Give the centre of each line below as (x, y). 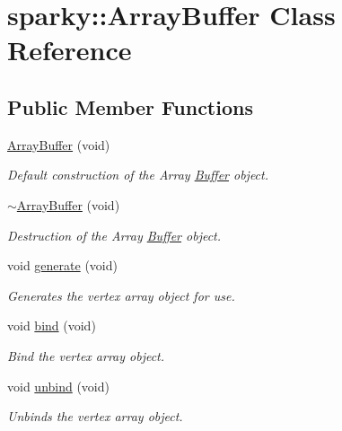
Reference (70, 50)
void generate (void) (62, 265)
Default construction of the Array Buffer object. (138, 175)
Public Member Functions (130, 106)
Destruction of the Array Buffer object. (114, 235)
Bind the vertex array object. (86, 355)
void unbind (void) (58, 386)
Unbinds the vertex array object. (95, 416)
